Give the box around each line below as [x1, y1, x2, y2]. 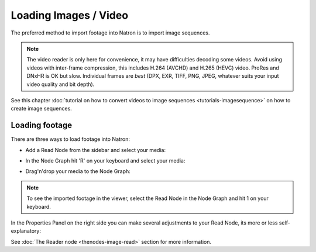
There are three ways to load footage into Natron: [11, 136, 130, 143]
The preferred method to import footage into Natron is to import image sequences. [11, 29, 210, 36]
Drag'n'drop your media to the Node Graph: [25, 168, 131, 175]
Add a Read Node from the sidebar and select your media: [25, 146, 166, 153]
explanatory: [11, 227, 41, 234]
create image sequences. [11, 105, 73, 112]
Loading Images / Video [11, 9, 129, 22]
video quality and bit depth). [26, 81, 95, 88]
